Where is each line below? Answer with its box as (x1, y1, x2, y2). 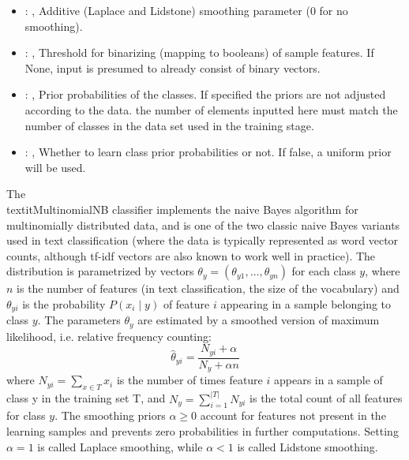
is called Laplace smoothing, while (37, 438, 203, 454)
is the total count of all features (250, 390, 403, 406)
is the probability (22, 295, 106, 312)
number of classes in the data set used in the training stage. (24, 117, 314, 133)
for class (6, 407, 46, 424)
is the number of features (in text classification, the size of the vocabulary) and (17, 280, 400, 297)
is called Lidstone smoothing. (237, 438, 378, 454)
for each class (291, 263, 356, 279)
